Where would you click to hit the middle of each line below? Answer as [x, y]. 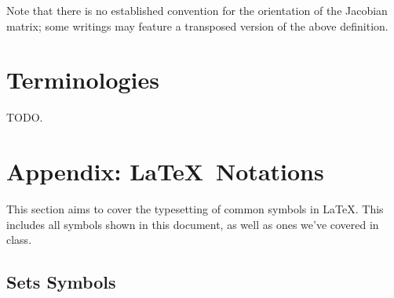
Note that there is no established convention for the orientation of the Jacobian [197, 10]
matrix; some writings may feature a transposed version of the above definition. [197, 25]
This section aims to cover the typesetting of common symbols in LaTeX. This [195, 209]
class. [19, 240]
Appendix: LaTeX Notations [165, 171]
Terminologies [83, 80]
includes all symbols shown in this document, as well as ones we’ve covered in [193, 224]
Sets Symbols [61, 282]
